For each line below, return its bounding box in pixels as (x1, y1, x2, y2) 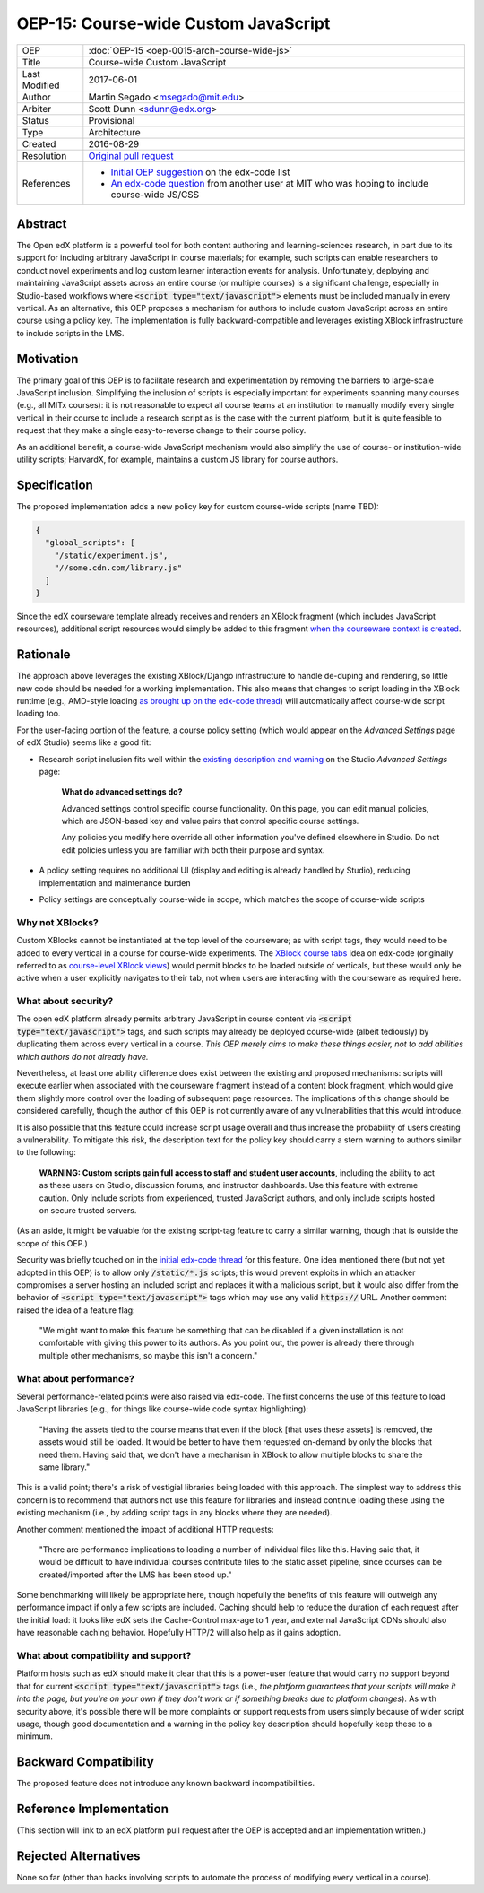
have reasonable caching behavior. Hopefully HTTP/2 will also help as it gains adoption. (16, 1628, 341, 1638)
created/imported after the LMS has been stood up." (39, 1569, 232, 1580)
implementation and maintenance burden (39, 877, 191, 888)
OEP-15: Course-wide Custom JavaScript (16, 13, 331, 33)
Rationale (16, 647, 71, 663)
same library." (39, 1462, 91, 1472)
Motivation (16, 351, 79, 367)
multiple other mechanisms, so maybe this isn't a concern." (39, 1350, 258, 1360)
